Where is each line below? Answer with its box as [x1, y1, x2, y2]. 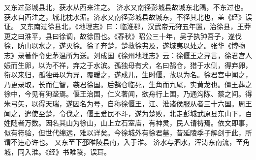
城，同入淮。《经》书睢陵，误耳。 [4, 146, 111, 157]
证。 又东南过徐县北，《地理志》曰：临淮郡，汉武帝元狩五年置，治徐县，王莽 [4, 21, 251, 32]
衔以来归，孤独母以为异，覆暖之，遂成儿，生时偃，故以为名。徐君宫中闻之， [4, 69, 252, 80]
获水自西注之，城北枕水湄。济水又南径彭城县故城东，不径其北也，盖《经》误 [4, 11, 252, 22]
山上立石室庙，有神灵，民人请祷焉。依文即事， [100, 118, 252, 128]
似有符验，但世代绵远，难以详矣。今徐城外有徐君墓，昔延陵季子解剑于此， [4, 127, 245, 137]
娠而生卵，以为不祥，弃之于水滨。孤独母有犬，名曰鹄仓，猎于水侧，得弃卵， [4, 60, 252, 70]
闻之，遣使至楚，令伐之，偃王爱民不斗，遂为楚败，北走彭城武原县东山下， [4, 108, 245, 118]
